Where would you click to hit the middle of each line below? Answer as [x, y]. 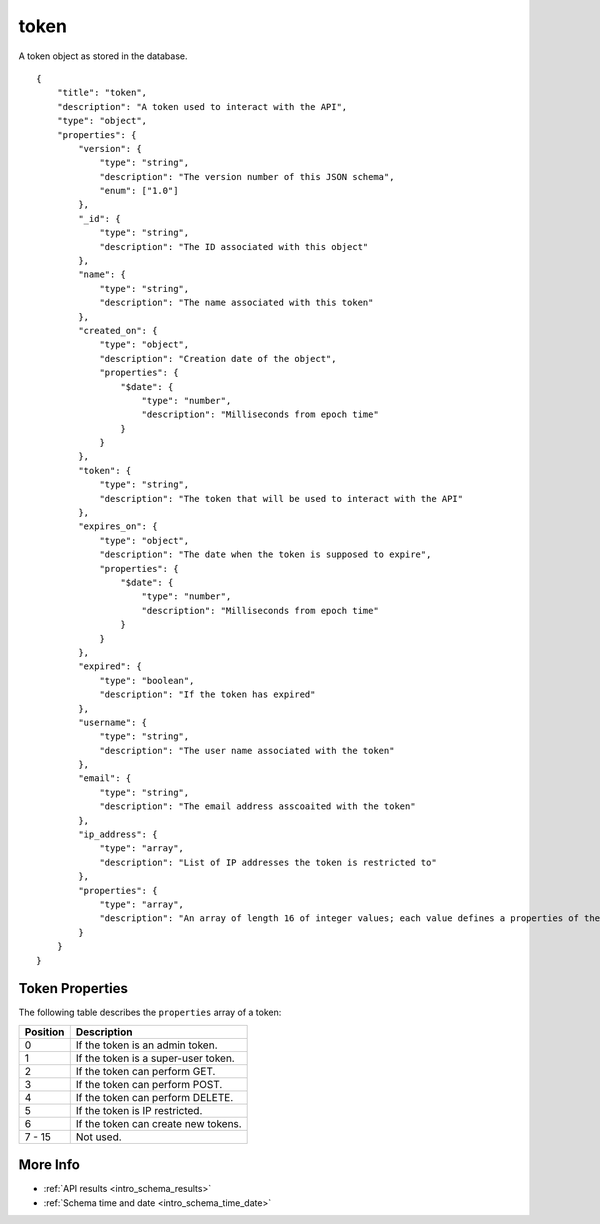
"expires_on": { [118, 526]
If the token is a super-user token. [155, 1058]
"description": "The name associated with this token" [236, 303]
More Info [49, 1165]
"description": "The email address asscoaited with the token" [257, 806]
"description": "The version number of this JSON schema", [247, 176]
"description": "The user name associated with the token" [247, 750]
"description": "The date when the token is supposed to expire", [265, 554]
